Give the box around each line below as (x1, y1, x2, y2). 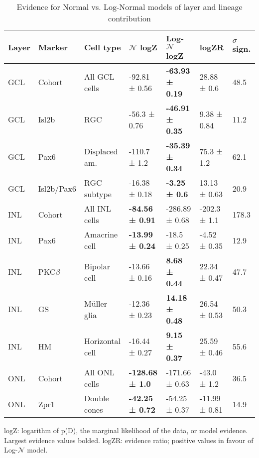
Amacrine (84, 229, 118, 240)
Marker (38, 41, 68, 53)
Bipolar (84, 260, 110, 272)
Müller (84, 297, 107, 309)
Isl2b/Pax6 (38, 182, 77, 194)
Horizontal (84, 335, 121, 346)
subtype (84, 188, 112, 200)
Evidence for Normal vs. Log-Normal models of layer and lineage (16, 1, 243, 12)
